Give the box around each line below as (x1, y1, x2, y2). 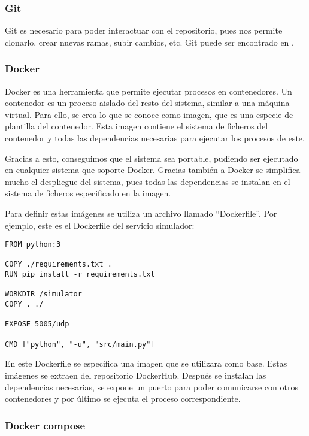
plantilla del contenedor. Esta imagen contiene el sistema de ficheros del (5, 120, 268, 132)
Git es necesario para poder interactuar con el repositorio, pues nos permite (5, 24, 283, 37)
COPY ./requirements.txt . (5, 260, 112, 269)
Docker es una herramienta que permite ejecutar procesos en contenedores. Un (5, 84, 292, 97)
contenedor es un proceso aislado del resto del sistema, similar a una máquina (5, 96, 290, 109)
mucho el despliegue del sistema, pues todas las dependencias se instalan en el (5, 175, 290, 187)
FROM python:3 (5, 240, 61, 249)
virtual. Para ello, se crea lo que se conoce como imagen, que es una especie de (5, 108, 293, 120)
